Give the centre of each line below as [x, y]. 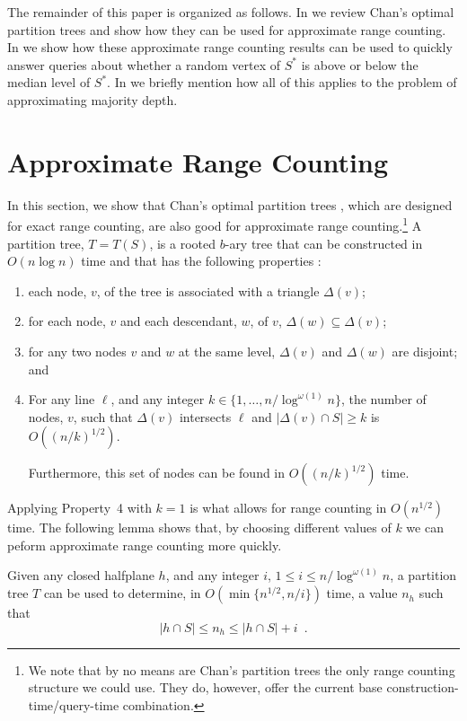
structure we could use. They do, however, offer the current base [205, 687]
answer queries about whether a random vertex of [144, 64]
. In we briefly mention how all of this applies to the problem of [282, 82]
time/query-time [74, 704]
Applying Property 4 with [79, 508]
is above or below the [360, 64]
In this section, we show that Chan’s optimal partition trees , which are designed [230, 204]
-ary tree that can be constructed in [324, 243]
